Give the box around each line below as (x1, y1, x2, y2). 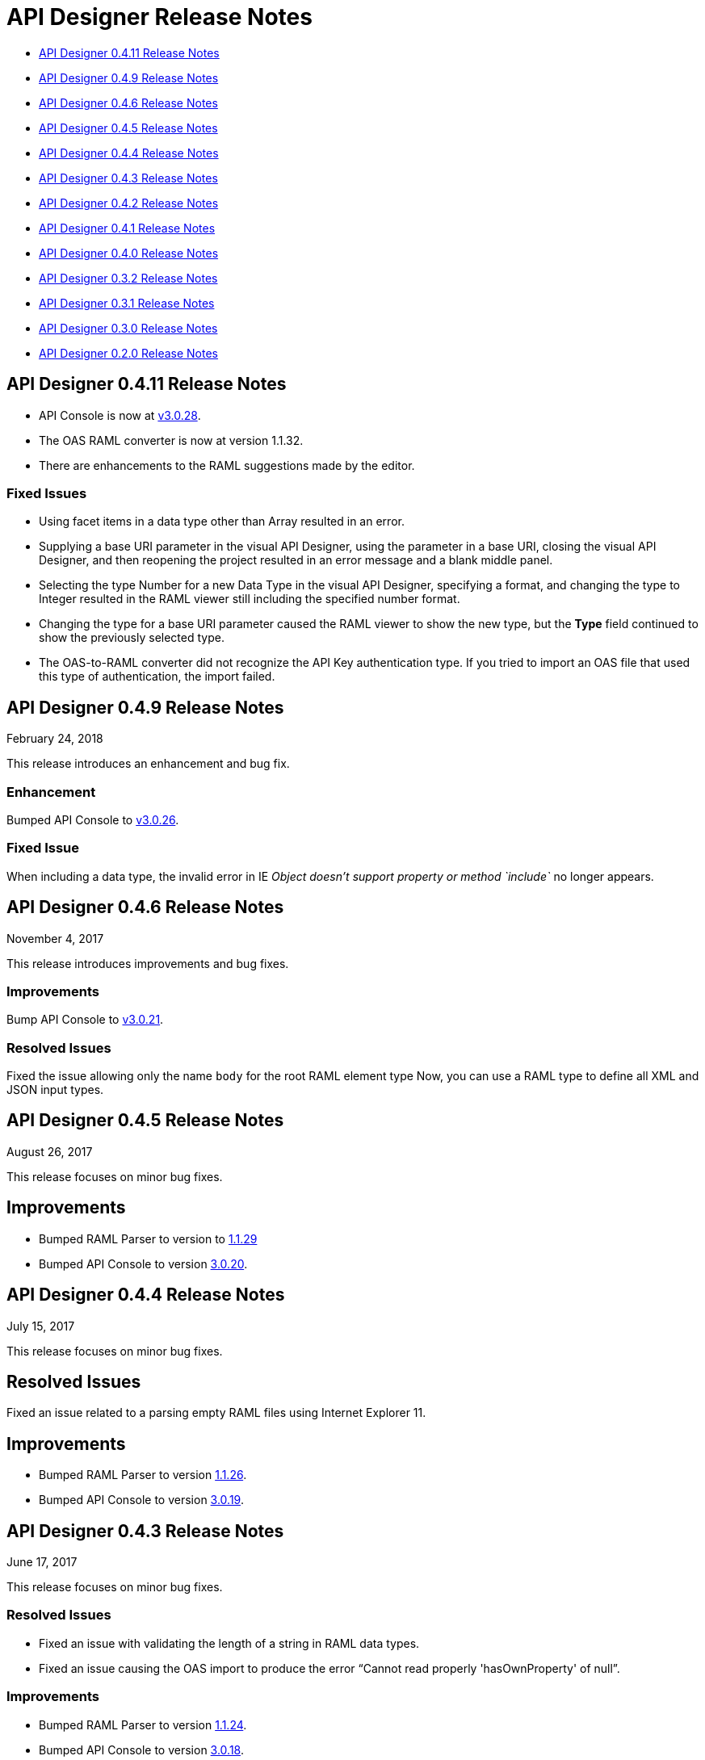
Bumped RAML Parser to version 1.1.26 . (39, 1468, 247, 1482)
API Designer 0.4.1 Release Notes (39, 220, 216, 235)
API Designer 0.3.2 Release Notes (39, 270, 218, 285)
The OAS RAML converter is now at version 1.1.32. (39, 433, 304, 447)
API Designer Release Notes (6, 3, 313, 31)
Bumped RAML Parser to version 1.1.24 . (39, 1717, 247, 1732)
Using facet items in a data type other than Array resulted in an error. (39, 514, 405, 529)
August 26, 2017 (6, 1144, 93, 1159)
